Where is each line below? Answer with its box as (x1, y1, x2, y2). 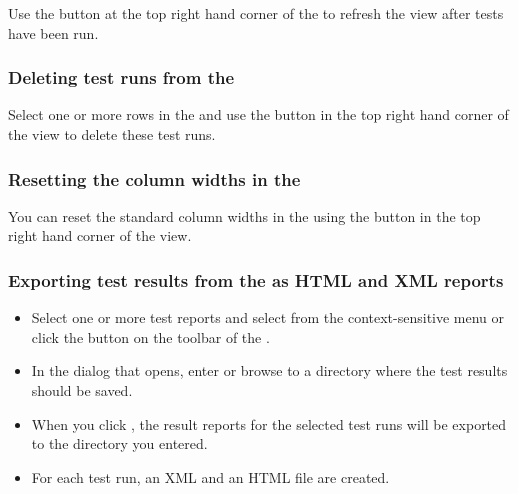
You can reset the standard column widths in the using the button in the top (8, 205, 481, 226)
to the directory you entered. (31, 433, 208, 454)
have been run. (8, 22, 99, 43)
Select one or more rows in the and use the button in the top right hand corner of (8, 104, 509, 125)
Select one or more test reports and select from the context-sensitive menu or (31, 307, 505, 328)
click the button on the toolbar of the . (31, 326, 270, 347)
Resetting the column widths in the (8, 166, 301, 191)
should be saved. (31, 380, 133, 400)
